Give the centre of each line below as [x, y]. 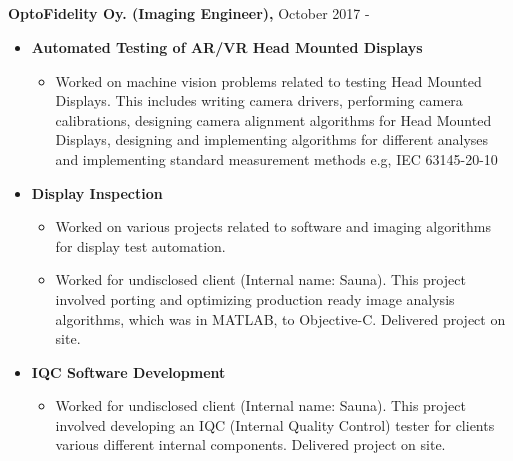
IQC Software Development [128, 371]
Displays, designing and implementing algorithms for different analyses [272, 139]
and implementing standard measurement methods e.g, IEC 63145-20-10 [276, 158]
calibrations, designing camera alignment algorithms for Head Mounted [273, 119]
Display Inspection [97, 192]
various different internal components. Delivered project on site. [250, 444]
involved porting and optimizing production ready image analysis [255, 298]
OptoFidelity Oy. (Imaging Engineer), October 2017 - [189, 13]
